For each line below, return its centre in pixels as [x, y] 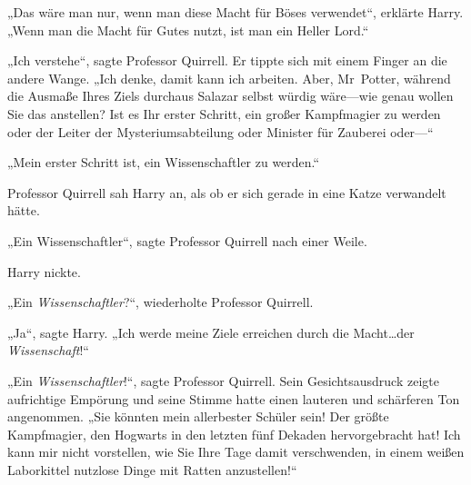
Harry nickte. [44, 271]
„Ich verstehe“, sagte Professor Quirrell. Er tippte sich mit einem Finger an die [227, 60]
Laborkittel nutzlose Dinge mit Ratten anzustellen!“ [152, 469]
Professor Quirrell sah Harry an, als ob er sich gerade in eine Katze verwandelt [227, 192]
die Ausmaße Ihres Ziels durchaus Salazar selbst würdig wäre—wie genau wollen [230, 96]
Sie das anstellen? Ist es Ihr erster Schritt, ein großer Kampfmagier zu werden [224, 113]
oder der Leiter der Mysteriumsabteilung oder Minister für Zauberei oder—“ [220, 131]
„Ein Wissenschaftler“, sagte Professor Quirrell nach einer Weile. [187, 240]
